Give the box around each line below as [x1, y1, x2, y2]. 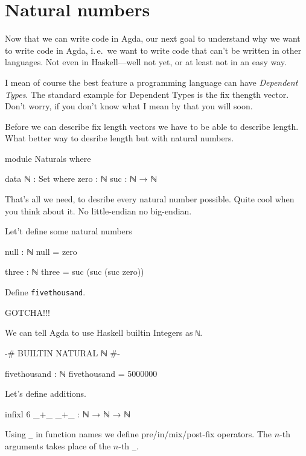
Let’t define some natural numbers [5, 225, 132, 237]
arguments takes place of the [5, 439, 111, 452]
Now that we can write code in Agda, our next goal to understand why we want [5, 32, 301, 45]
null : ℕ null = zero [5, 245, 77, 257]
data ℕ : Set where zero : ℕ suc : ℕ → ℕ [5, 172, 158, 185]
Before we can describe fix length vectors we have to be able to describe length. [5, 120, 299, 132]
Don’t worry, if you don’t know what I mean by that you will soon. [5, 100, 253, 112]
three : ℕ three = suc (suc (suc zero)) [5, 265, 144, 278]
